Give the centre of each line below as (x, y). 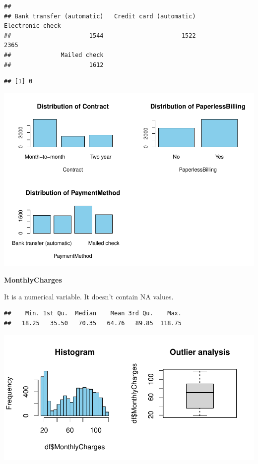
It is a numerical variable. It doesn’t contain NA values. (89, 296)
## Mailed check (54, 55)
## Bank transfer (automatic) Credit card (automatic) (100, 16)
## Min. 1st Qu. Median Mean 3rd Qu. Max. (93, 314)
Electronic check (32, 26)
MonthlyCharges (33, 280)
